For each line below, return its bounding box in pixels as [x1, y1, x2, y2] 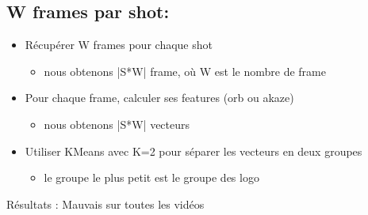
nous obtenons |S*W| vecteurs [44, 115, 190, 132]
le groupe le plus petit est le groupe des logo [44, 169, 259, 186]
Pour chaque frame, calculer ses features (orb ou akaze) [25, 89, 294, 106]
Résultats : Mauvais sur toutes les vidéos [6, 195, 205, 212]
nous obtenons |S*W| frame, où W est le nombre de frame [44, 62, 326, 79]
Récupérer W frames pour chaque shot [25, 36, 213, 53]
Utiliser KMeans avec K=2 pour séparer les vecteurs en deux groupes [25, 142, 362, 159]
